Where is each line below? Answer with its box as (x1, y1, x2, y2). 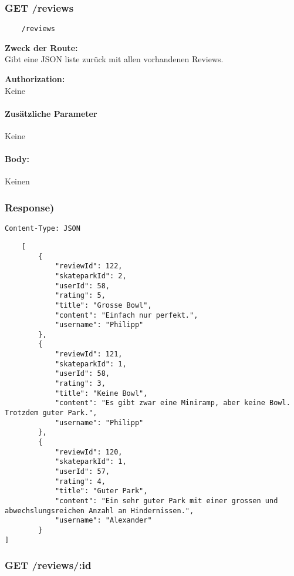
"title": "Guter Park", (55, 487, 148, 496)
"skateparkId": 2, (55, 271, 127, 280)
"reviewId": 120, (55, 447, 123, 456)
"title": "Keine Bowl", (55, 389, 148, 398)
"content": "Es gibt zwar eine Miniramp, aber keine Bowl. (55, 399, 290, 407)
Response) (5, 200, 55, 214)
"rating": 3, (55, 379, 106, 388)
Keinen (5, 175, 30, 187)
